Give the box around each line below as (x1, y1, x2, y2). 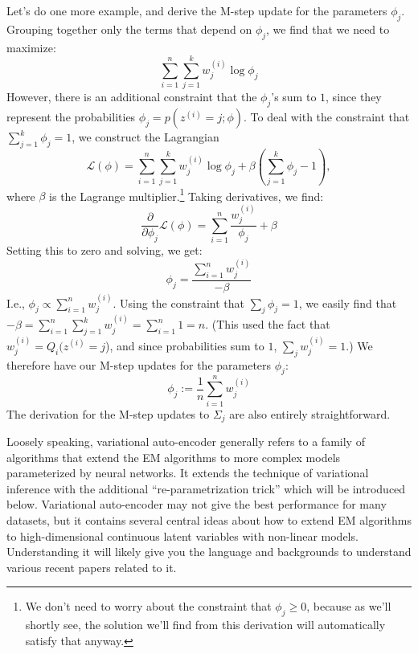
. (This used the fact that (205, 316, 330, 333)
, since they (326, 88, 382, 105)
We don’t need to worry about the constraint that (25, 598, 272, 615)
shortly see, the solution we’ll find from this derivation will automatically (25, 616, 386, 633)
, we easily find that (298, 294, 397, 311)
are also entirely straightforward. (229, 405, 391, 422)
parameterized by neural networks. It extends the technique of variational (6, 464, 369, 481)
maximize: (6, 39, 56, 55)
